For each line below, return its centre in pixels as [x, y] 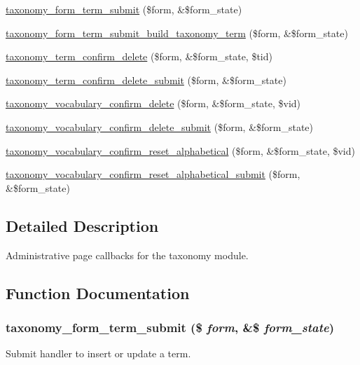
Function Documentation [98, 292]
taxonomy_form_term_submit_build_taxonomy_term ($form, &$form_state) [177, 33]
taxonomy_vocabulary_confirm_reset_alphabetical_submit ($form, [153, 174]
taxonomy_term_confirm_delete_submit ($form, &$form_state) [146, 80]
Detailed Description [82, 225]
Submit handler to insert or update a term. [98, 353]
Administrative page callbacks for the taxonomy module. [127, 255]
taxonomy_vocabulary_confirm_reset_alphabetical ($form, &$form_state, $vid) [180, 150]
